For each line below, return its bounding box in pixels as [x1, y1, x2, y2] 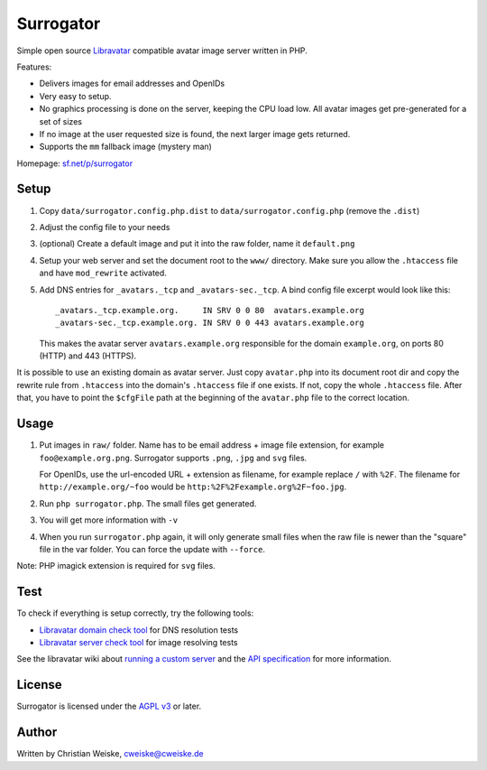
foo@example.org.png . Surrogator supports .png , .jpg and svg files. [39, 452, 308, 463]
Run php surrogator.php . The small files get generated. [39, 497, 257, 509]
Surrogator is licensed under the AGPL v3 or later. [16, 700, 202, 712]
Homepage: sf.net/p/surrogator [16, 158, 133, 169]
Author [16, 725, 58, 740]
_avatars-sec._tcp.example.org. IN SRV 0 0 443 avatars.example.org [55, 318, 364, 329]
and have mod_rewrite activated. [39, 267, 167, 279]
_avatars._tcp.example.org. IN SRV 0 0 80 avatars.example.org [55, 305, 364, 315]
